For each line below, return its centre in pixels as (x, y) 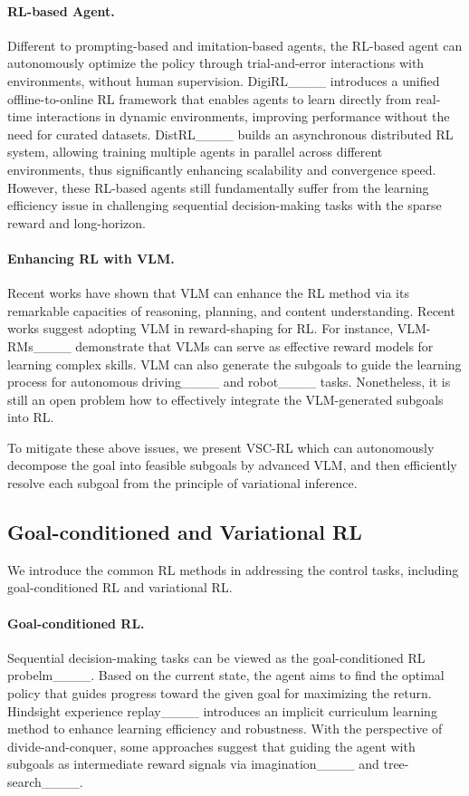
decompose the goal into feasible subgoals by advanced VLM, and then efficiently (232, 465)
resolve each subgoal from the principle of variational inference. (182, 483)
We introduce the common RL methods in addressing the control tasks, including (233, 569)
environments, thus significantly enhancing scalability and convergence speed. (222, 169)
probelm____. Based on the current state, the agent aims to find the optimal (226, 675)
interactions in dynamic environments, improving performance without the (243, 116)
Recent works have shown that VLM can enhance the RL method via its (208, 293)
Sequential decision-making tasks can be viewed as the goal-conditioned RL (216, 657)
